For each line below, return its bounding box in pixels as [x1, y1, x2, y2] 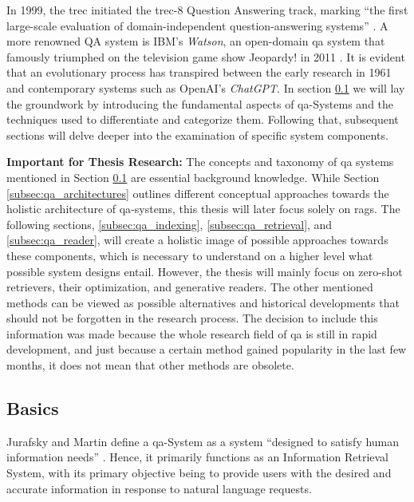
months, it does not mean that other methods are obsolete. [6, 357, 294, 374]
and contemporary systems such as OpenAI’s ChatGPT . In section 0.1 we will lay [6, 79, 405, 96]
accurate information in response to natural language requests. [6, 480, 312, 496]
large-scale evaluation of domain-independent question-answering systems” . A [6, 17, 388, 34]
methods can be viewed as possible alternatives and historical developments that [6, 294, 400, 310]
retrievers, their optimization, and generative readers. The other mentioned [6, 279, 373, 295]
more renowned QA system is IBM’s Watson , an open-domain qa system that [6, 33, 385, 49]
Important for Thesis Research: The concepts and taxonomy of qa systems [6, 153, 394, 170]
